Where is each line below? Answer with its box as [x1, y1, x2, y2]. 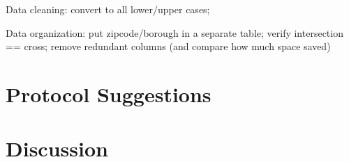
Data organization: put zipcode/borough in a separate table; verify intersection [6, 25, 343, 40]
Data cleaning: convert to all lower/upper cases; [6, 2, 210, 16]
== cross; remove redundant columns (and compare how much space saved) [6, 39, 331, 54]
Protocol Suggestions [6, 79, 211, 108]
